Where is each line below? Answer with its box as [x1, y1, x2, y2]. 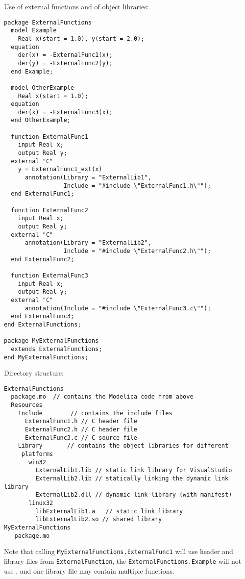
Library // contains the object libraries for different [18, 442, 229, 450]
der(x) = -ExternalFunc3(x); [18, 108, 113, 116]
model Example [11, 27, 57, 34]
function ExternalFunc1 [11, 133, 88, 140]
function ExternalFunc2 [11, 206, 88, 214]
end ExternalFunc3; [11, 313, 74, 320]
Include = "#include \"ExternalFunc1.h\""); [63, 182, 211, 189]
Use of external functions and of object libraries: [4, 1, 149, 11]
